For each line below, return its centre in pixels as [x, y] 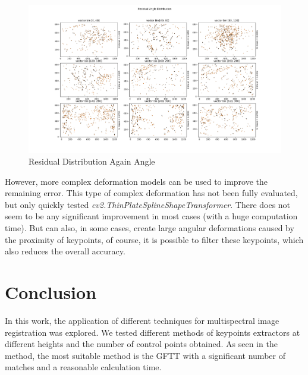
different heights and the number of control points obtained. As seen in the [141, 344]
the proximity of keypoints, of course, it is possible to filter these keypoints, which [154, 239]
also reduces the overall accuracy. [65, 251]
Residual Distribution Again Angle [92, 161]
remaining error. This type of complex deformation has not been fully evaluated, [151, 193]
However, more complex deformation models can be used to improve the [136, 181]
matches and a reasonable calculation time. [83, 367]
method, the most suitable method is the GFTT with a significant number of [145, 355]
